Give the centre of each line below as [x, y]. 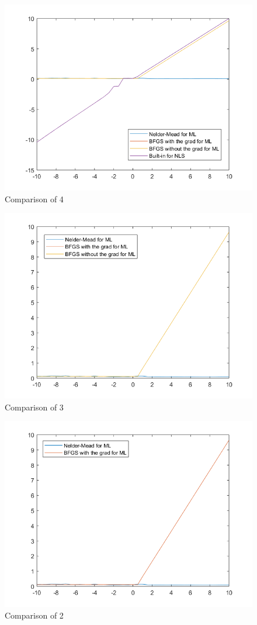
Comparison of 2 [34, 615]
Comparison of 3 [34, 407]
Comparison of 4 [34, 198]
